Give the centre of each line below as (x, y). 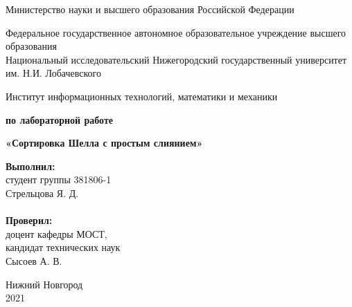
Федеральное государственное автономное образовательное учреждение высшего (176, 32)
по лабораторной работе (60, 119)
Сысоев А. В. (34, 260)
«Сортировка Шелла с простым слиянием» (104, 143)
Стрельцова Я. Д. (42, 193)
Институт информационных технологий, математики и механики (142, 96)
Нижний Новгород (44, 284)
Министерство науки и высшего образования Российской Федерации (150, 9)
